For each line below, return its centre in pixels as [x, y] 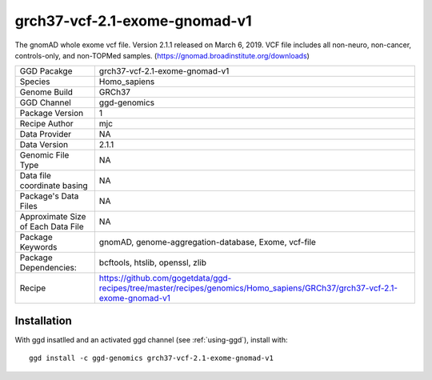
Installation [43, 320]
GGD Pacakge [46, 71]
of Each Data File [52, 226]
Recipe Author [46, 124]
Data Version [44, 145]
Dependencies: [48, 268]
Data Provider [46, 134]
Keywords [38, 247]
